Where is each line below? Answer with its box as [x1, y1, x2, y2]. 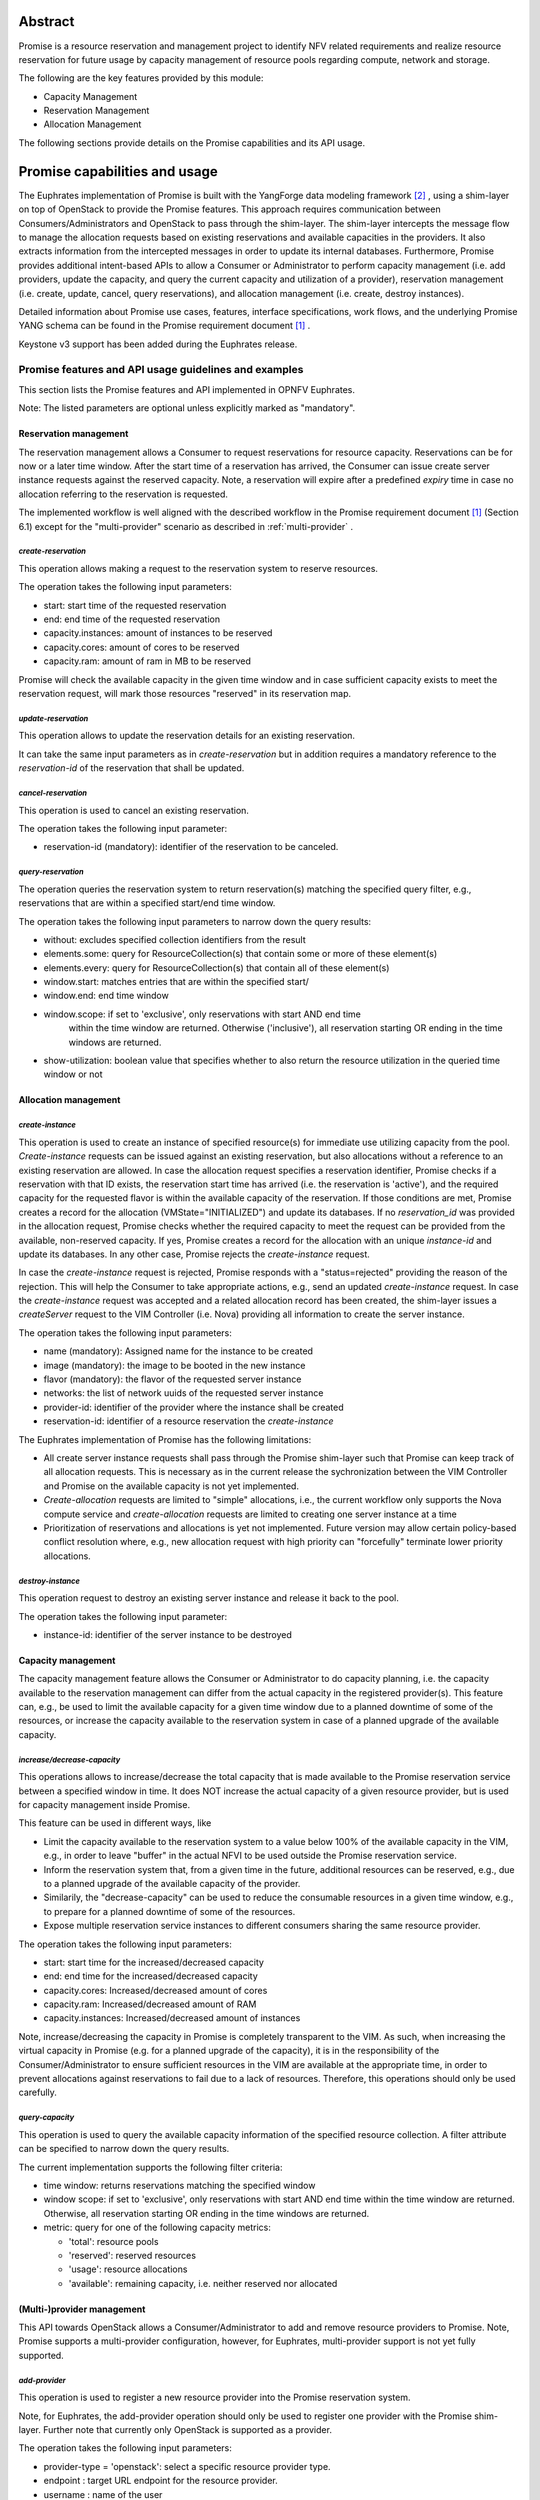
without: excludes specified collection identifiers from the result [43, 933, 307, 945]
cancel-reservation [18, 788, 88, 798]
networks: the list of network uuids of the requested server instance [43, 1387, 324, 1399]
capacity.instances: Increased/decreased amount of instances [43, 2012, 301, 2024]
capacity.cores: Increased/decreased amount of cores [43, 1984, 268, 1996]
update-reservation [18, 713, 89, 724]
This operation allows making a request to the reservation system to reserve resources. [18, 562, 379, 574]
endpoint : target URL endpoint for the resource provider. [43, 2475, 279, 2487]
